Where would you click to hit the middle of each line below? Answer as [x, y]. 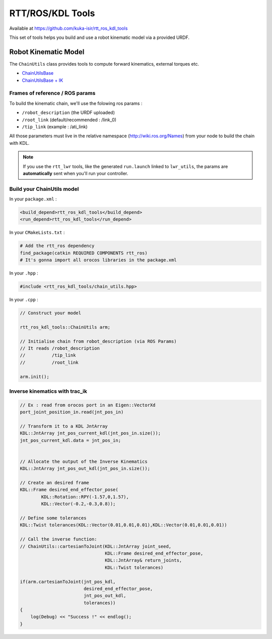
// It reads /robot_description [60, 349]
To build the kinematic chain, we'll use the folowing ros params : [76, 103]
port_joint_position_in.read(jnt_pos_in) [72, 412]
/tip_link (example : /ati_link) [55, 127]
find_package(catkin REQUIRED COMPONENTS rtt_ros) [84, 253]
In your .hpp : [24, 273]
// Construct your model [51, 313]
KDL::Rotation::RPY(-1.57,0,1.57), [85, 497]
